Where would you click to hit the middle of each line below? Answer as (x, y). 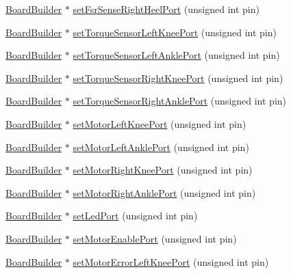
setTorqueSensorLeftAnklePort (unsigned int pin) (176, 55)
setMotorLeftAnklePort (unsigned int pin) (161, 147)
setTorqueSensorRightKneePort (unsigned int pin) (178, 78)
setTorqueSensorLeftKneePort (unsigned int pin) (175, 32)
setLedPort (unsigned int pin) (135, 216)
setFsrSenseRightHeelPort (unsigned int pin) (166, 9)
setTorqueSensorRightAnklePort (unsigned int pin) (180, 101)
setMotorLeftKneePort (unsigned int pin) (160, 123)
